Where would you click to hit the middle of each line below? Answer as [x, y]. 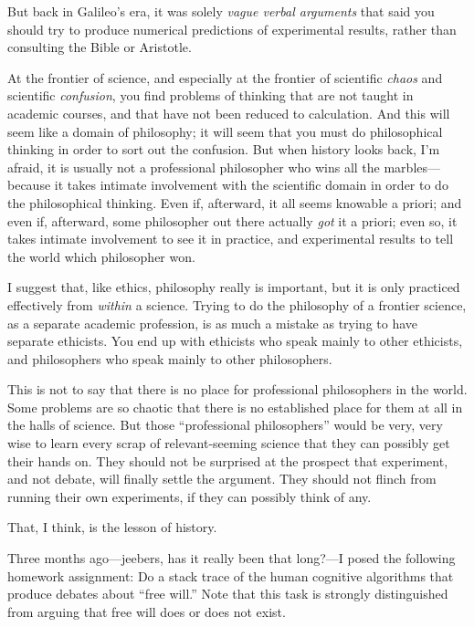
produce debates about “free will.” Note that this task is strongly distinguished [228, 594]
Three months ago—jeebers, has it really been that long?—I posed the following [232, 558]
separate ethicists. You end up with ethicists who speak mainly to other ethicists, [235, 341]
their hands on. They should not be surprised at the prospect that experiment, [228, 460]
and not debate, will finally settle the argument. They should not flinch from [222, 479]
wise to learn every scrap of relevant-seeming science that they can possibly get [229, 443]
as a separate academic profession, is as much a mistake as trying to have [213, 323]
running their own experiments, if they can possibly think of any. [190, 496]
